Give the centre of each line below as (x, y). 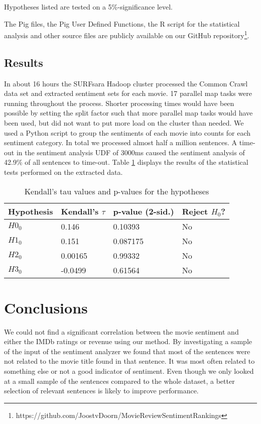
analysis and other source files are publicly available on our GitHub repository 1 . (127, 34)
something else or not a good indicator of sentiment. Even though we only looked (129, 371)
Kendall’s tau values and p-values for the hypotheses (117, 191)
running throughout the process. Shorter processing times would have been (119, 103)
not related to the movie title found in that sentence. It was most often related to (129, 361)
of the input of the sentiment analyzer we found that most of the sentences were (127, 351)
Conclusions (46, 307)
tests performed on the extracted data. (63, 172)
